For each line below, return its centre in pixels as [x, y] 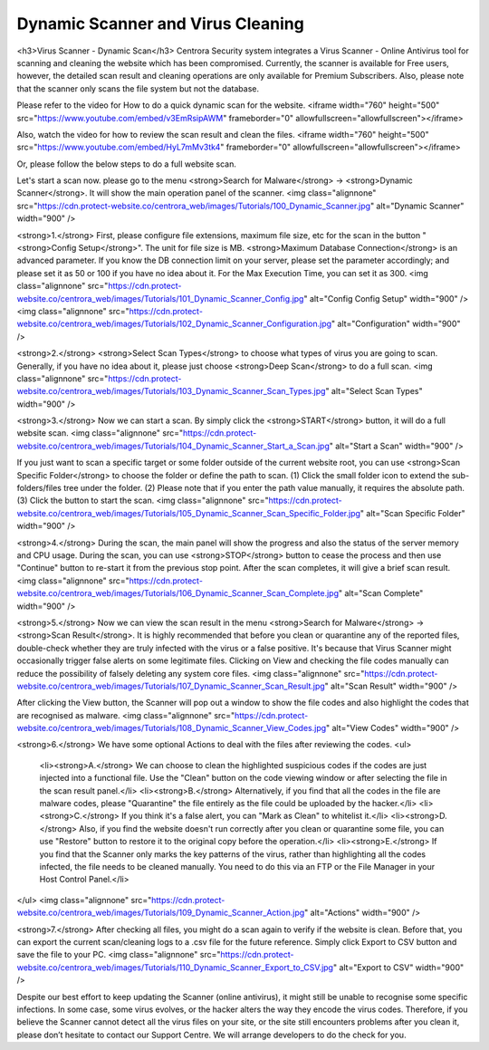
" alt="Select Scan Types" [374, 391]
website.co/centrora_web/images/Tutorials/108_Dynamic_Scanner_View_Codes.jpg [172, 728]
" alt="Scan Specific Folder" [412, 513]
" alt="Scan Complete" [381, 593]
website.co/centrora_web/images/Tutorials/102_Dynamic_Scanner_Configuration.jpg [174, 324]
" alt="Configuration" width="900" [396, 324]
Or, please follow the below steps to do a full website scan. [127, 164]
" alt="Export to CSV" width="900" [398, 967]
